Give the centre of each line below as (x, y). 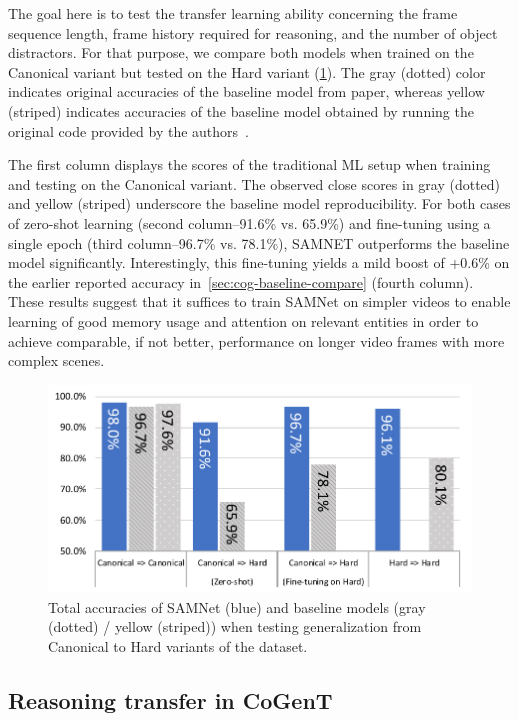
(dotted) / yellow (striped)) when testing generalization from (235, 626)
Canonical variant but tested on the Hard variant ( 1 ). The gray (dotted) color (247, 71)
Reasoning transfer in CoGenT (170, 699)
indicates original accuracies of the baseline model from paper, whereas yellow (246, 91)
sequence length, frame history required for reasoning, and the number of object (253, 32)
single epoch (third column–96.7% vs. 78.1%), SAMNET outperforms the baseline (259, 242)
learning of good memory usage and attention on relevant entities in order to (243, 320)
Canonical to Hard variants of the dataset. (178, 645)
